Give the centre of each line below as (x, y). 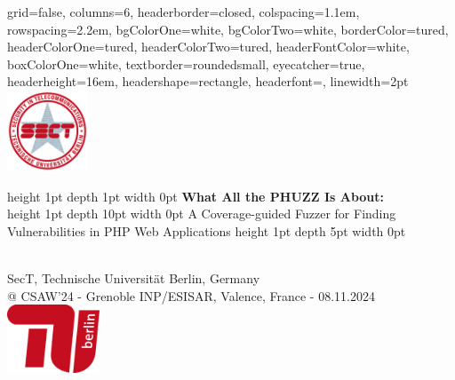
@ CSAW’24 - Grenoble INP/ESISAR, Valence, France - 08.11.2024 (191, 295)
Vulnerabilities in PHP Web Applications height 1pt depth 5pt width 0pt (207, 230)
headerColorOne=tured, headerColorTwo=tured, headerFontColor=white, (208, 47)
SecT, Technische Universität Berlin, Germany (134, 277)
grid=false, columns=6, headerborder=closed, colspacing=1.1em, (184, 12)
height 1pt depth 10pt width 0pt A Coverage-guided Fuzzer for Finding (202, 214)
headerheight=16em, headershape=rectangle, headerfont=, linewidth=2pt (208, 81)
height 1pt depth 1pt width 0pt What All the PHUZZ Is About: (196, 196)
